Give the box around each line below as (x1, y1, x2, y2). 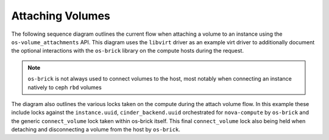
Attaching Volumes (11, 9, 111, 22)
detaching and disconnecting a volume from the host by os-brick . (11, 126, 181, 133)
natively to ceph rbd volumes (27, 84, 102, 91)
